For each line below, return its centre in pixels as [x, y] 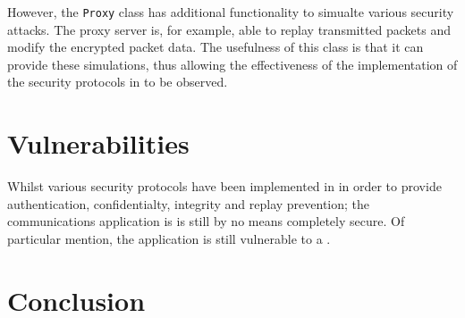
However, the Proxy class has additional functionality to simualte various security [231, 12]
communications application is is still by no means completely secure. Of [206, 221]
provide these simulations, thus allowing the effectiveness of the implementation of [232, 64]
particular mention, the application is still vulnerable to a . [169, 238]
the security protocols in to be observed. [118, 82]
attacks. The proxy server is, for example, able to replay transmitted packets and [229, 29]
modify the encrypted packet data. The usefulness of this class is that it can [216, 47]
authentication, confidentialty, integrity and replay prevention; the [189, 203]
